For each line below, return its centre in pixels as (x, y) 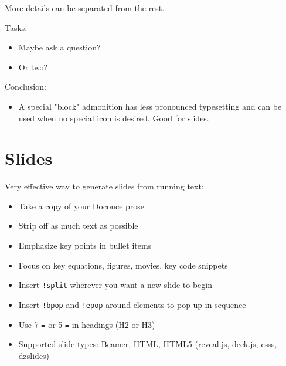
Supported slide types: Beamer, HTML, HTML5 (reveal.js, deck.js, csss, (148, 344)
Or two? (33, 67)
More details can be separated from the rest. (85, 8)
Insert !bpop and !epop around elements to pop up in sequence (132, 304)
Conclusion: (25, 87)
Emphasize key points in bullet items (85, 245)
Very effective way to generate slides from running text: (104, 186)
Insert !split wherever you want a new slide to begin (115, 285)
